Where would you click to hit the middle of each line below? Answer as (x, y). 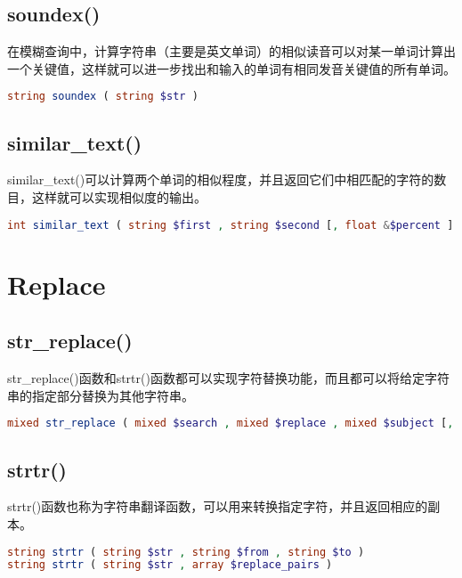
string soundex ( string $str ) (103, 97)
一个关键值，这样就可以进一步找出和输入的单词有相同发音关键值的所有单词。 (231, 68)
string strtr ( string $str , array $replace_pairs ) (170, 565)
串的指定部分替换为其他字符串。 (101, 395)
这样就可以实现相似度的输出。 (119, 197)
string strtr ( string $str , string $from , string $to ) (186, 552)
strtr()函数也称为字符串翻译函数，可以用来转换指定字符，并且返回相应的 (218, 506)
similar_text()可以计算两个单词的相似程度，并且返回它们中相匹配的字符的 (221, 179)
